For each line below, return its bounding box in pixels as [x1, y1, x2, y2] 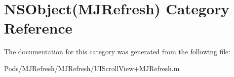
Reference [4, 18, 73, 38]
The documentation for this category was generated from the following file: [4, 46, 231, 57]
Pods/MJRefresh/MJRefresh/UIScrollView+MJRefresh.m [4, 63, 180, 73]
